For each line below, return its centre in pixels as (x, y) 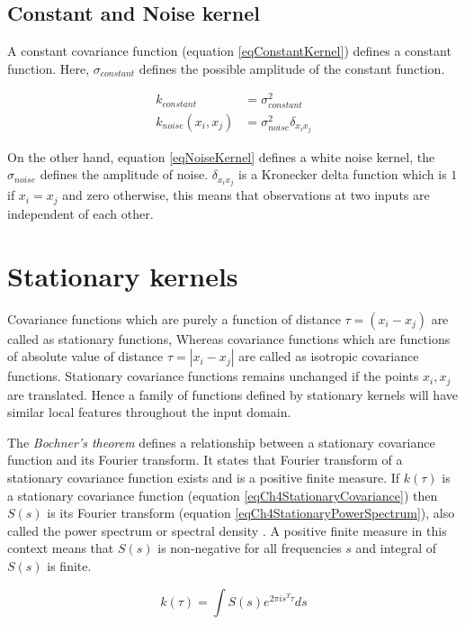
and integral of (396, 548)
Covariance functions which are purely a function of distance (174, 318)
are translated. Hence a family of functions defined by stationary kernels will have (232, 394)
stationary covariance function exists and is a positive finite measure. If (204, 478)
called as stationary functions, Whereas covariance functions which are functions (229, 338)
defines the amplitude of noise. (124, 174)
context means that (61, 548)
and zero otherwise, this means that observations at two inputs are (246, 195)
